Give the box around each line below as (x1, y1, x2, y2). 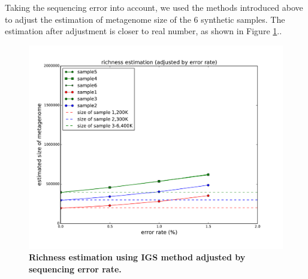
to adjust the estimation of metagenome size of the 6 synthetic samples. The (5, 13, 285, 25)
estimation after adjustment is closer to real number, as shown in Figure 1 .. (5, 25, 282, 37)
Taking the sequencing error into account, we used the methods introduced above (5, 1, 303, 13)
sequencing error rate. (29, 263, 122, 275)
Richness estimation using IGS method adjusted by (29, 251, 246, 263)
